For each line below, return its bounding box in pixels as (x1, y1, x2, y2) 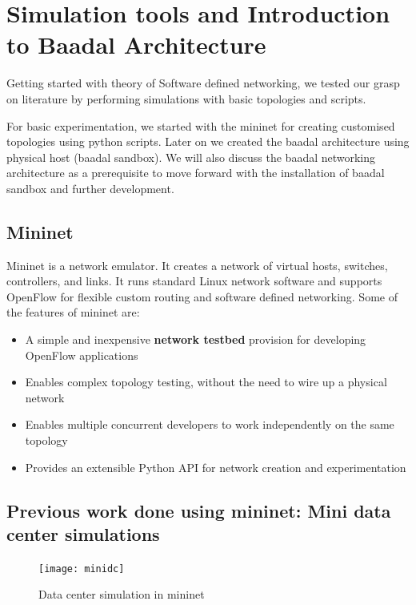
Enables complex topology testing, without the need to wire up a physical (25, 373, 387, 390)
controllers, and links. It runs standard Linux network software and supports (6, 272, 382, 289)
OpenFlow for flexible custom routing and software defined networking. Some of (6, 288, 398, 305)
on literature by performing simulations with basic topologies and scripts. (6, 90, 366, 107)
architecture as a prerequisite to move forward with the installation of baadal (6, 164, 385, 181)
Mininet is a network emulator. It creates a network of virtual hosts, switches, (6, 256, 388, 273)
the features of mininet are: (6, 304, 140, 321)
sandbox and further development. (6, 179, 174, 196)
